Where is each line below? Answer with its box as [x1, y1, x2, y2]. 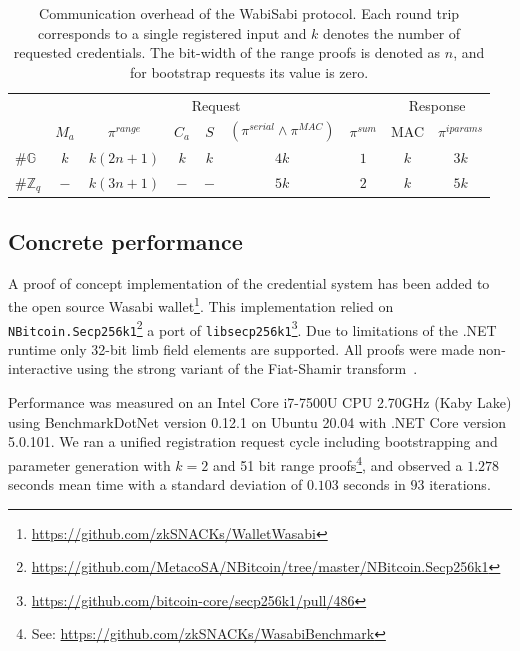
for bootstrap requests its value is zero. [129, 61, 369, 82]
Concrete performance [8, 225, 243, 256]
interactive [8, 358, 73, 379]
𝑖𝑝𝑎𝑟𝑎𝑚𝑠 [446, 123, 483, 134]
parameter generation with [8, 454, 171, 475]
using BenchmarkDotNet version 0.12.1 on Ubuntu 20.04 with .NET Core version [8, 411, 506, 432]
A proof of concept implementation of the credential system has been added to [8, 272, 490, 293]
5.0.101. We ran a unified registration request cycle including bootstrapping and [8, 431, 498, 452]
